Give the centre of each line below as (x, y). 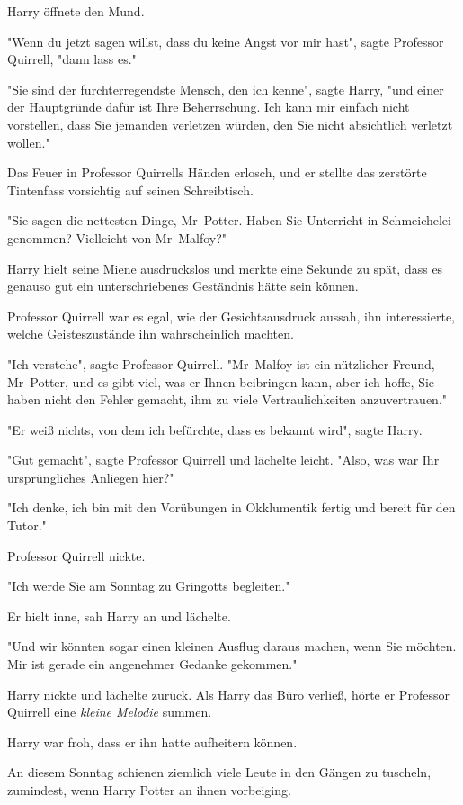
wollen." (29, 142)
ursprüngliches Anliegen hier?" (91, 477)
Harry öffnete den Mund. (76, 11)
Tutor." (27, 525)
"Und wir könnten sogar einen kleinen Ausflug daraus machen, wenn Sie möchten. (232, 646)
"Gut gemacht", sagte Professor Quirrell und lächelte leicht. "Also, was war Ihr (223, 460)
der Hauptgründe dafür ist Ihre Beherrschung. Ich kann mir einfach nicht (209, 107)
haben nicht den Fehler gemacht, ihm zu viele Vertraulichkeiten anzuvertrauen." (227, 399)
